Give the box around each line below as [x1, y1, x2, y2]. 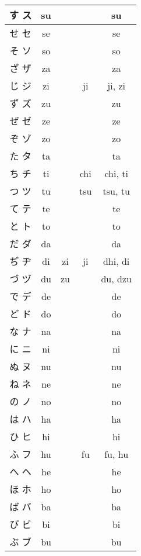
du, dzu [101, 271, 132, 285]
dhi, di [103, 254, 130, 268]
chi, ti [104, 166, 128, 180]
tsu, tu [103, 184, 130, 198]
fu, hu [104, 447, 129, 461]
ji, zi [107, 78, 125, 92]
